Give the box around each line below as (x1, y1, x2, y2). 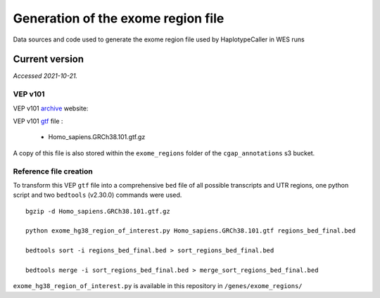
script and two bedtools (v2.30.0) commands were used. (13, 190, 182, 200)
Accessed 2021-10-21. (13, 72, 77, 80)
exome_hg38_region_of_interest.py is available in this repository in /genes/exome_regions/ (13, 282, 303, 290)
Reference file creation (13, 166, 93, 176)
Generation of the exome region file (13, 11, 224, 26)
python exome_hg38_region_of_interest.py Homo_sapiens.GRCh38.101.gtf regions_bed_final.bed (25, 227, 356, 235)
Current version (13, 53, 84, 65)
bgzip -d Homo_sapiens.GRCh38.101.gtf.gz (25, 207, 170, 215)
